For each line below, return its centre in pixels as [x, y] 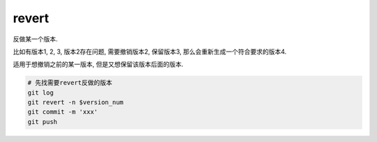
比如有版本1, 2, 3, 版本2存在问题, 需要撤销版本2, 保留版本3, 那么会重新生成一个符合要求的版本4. [150, 52]
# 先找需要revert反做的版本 [70, 83]
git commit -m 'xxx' [62, 112]
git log [40, 93]
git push [43, 121]
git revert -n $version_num [75, 102]
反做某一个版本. [36, 39]
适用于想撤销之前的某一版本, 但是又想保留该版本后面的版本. [98, 64]
